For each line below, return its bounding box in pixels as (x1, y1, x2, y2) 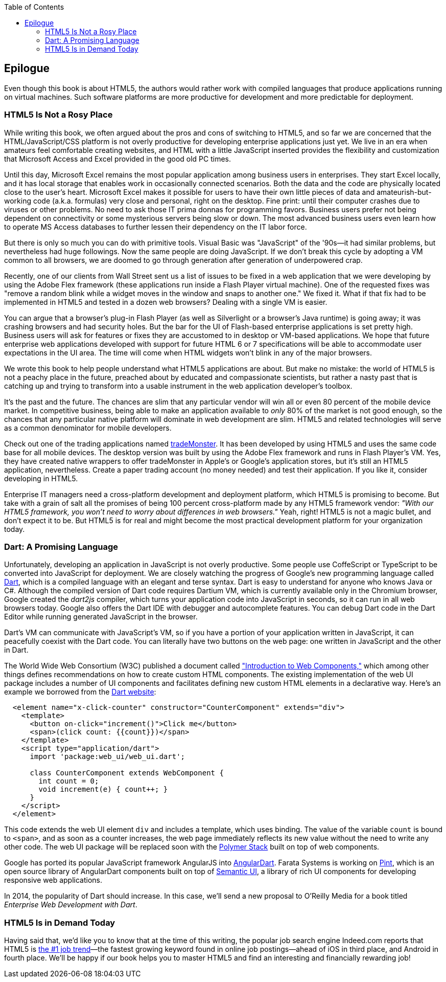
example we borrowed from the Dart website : (4, 687, 156, 697)
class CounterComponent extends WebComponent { (30, 769, 224, 777)
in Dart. (4, 645, 29, 655)
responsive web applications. (4, 876, 103, 885)
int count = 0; (38, 777, 99, 786)
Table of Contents (4, 3, 64, 11)
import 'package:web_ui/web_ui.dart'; (30, 752, 185, 761)
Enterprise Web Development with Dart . (4, 900, 137, 909)
